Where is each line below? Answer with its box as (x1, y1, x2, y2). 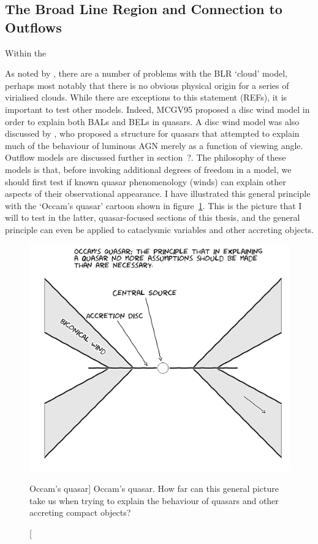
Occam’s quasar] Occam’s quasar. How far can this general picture (29, 482, 279, 495)
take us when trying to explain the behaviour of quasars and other (29, 494, 279, 507)
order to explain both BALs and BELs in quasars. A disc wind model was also (5, 115, 300, 128)
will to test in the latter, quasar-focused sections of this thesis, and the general (5, 211, 300, 224)
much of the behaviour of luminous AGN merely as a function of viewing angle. (5, 139, 303, 151)
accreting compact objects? (29, 506, 131, 519)
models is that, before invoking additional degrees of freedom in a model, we (5, 163, 292, 175)
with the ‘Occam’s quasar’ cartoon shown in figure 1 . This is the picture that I (5, 199, 302, 212)
